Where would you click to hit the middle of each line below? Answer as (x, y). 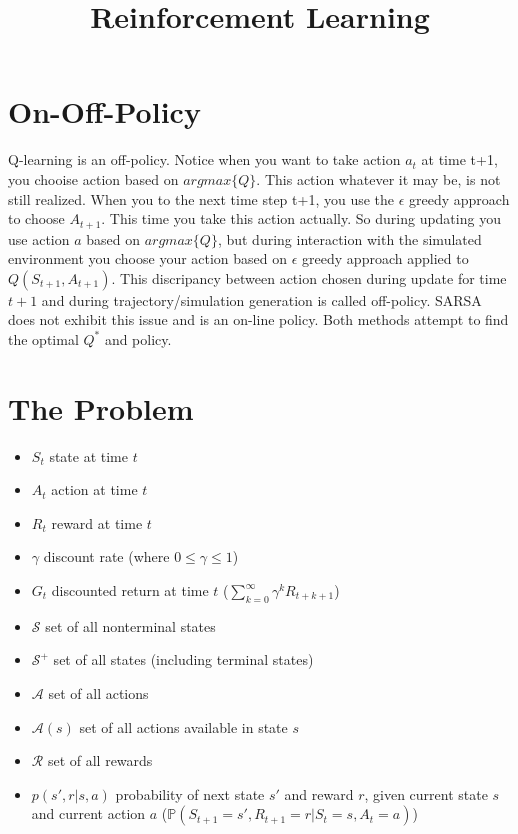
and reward (319, 793)
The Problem (101, 407)
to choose (36, 218)
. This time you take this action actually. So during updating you (301, 218)
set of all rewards (100, 760)
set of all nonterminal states (130, 625)
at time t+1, (459, 159)
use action (39, 238)
